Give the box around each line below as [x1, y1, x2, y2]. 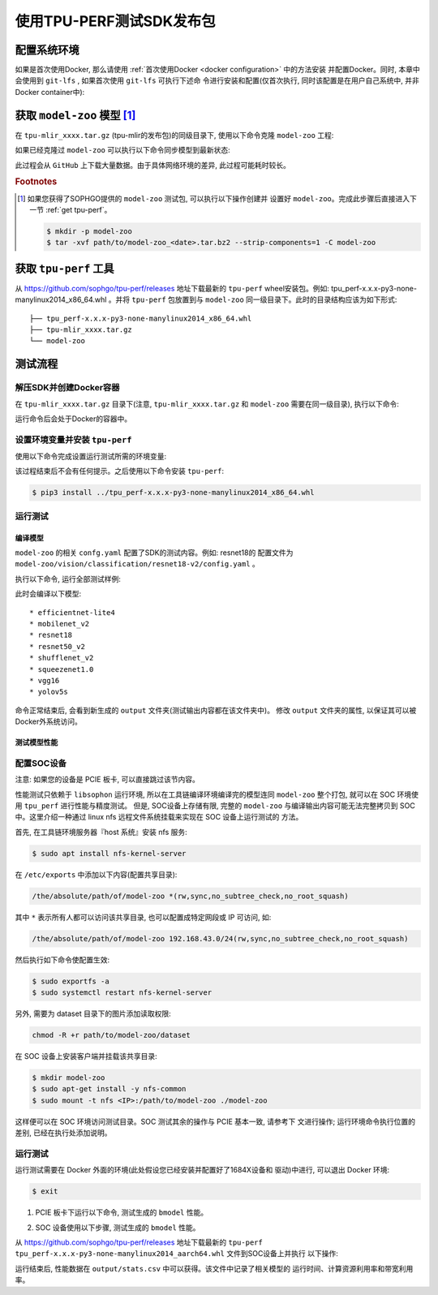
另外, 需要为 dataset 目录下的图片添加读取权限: [15, 1009, 171, 1018]
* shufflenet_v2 [29, 653, 94, 663]
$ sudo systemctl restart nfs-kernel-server [32, 988, 213, 997]
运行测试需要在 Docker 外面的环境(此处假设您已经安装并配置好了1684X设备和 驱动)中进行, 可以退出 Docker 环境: [15, 1165, 390, 1175]
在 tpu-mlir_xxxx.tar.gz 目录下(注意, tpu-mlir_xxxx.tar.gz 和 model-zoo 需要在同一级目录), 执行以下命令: [15, 398, 399, 409]
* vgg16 [29, 676, 60, 685]
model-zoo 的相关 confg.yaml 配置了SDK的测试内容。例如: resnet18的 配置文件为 [15, 548, 294, 557]
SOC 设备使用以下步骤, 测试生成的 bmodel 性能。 [35, 1222, 200, 1233]
